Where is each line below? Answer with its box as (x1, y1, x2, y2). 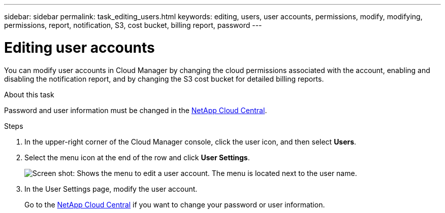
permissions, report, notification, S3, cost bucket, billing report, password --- (4, 21, 262, 29)
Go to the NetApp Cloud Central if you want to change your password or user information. (24, 200, 325, 209)
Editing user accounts (4, 39, 155, 56)
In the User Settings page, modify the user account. (24, 184, 198, 193)
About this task (4, 90, 54, 99)
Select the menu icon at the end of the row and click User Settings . (24, 153, 250, 162)
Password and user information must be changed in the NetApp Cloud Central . (4, 105, 267, 115)
